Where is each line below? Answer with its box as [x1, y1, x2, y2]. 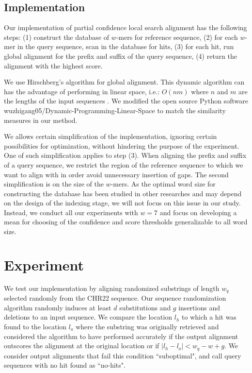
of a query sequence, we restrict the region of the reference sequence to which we [4, 159, 243, 170]
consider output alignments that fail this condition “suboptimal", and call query [4, 350, 241, 360]
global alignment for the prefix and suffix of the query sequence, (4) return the [4, 51, 237, 61]
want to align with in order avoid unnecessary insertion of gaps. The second [4, 169, 229, 179]
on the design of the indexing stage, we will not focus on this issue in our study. [4, 198, 241, 208]
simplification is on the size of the [4, 179, 104, 189]
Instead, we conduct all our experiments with [4, 207, 138, 217]
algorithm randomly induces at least [4, 302, 111, 312]
